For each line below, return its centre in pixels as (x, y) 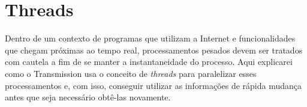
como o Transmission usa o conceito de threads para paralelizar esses (131, 73)
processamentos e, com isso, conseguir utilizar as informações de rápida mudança (153, 85)
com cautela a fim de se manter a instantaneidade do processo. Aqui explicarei (149, 62)
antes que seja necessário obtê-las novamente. (88, 97)
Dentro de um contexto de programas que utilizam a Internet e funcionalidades (150, 38)
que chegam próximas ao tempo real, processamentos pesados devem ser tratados (154, 50)
